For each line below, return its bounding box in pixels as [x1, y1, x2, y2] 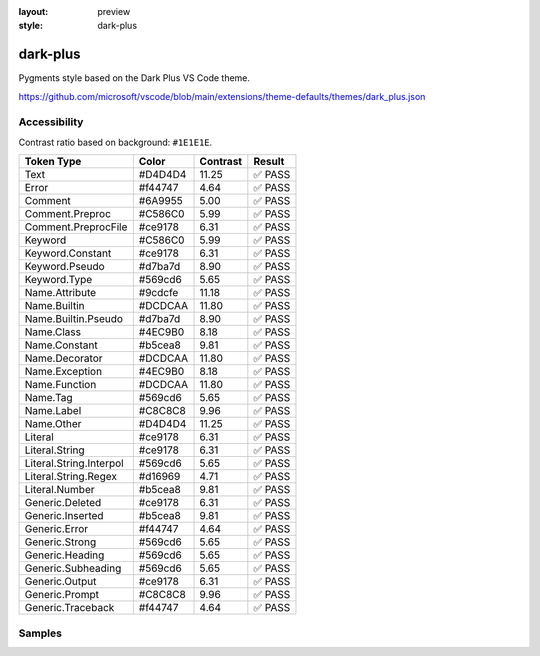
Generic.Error [24, 522, 89, 536]
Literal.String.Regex [24, 470, 117, 484]
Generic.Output [24, 575, 97, 589]
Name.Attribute [24, 286, 97, 300]
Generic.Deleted [24, 496, 102, 510]
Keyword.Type [24, 273, 93, 287]
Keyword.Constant [24, 246, 112, 260]
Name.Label [24, 404, 82, 418]
